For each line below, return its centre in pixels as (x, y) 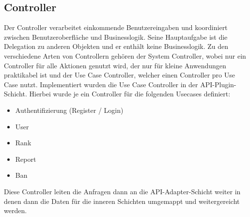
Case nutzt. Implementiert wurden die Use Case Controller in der (101, 84)
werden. (16, 210)
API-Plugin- (218, 84)
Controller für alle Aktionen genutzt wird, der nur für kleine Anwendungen (115, 65)
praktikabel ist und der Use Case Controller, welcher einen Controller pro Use (119, 75)
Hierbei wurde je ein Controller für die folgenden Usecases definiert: (130, 94)
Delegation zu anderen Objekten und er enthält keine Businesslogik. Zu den (116, 46)
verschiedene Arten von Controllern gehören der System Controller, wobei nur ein (125, 55)
